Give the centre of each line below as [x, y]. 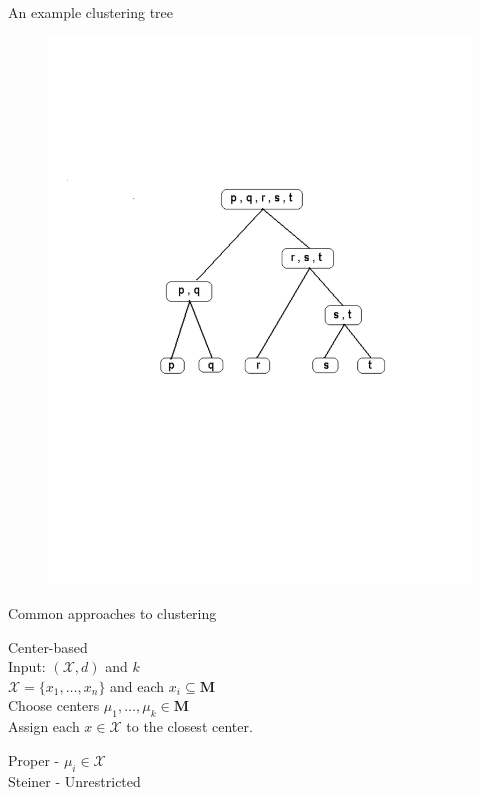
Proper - [34, 759]
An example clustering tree [91, 12]
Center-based [48, 646]
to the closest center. [189, 726]
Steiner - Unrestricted [74, 780]
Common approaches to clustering [112, 613]
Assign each [44, 726]
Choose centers [54, 705]
